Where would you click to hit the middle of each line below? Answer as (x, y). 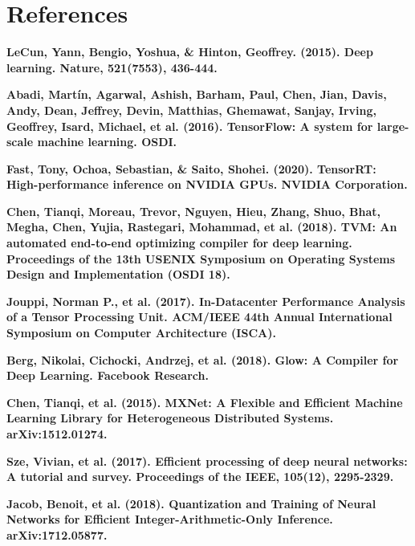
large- (393, 126)
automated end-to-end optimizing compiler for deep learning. (179, 243)
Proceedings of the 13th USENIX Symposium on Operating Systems (201, 258)
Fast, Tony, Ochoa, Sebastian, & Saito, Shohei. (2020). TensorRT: (191, 168)
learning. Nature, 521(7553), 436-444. (112, 67)
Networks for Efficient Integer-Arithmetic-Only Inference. (170, 519)
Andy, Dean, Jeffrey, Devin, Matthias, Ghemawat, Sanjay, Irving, (191, 110)
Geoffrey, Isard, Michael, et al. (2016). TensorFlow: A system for (190, 126)
